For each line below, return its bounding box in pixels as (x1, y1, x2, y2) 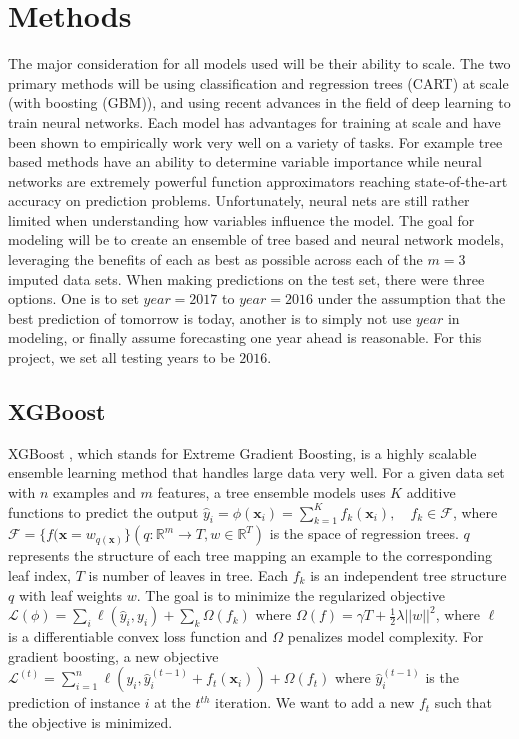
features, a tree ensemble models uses (157, 482, 386, 503)
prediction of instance (8, 692, 140, 713)
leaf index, (8, 565, 72, 585)
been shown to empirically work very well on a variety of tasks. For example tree (8, 131, 503, 152)
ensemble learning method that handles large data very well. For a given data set (8, 462, 505, 483)
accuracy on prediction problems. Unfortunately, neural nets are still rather (8, 190, 470, 211)
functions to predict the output (8, 501, 199, 522)
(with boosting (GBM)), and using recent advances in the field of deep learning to (8, 92, 511, 113)
